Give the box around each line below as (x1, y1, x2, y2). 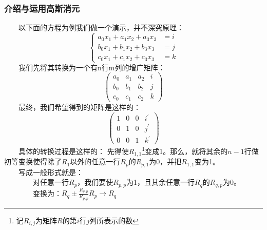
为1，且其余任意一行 (126, 177, 195, 187)
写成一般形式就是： (18, 166, 83, 177)
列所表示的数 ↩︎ (89, 215, 139, 225)
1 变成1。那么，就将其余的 (142, 144, 228, 156)
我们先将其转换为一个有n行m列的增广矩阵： (18, 62, 165, 72)
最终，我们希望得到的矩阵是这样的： (18, 101, 141, 112)
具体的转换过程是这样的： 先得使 (18, 145, 129, 156)
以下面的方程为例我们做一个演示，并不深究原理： (18, 22, 184, 33)
